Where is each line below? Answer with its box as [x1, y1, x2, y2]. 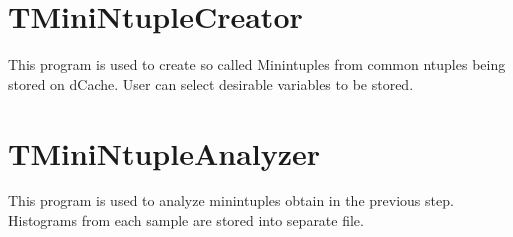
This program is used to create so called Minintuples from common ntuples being [8, 54, 506, 75]
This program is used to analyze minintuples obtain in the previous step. [8, 190, 454, 211]
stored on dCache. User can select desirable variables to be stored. [8, 73, 414, 94]
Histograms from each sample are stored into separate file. [8, 210, 364, 231]
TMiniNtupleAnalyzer [8, 132, 321, 173]
